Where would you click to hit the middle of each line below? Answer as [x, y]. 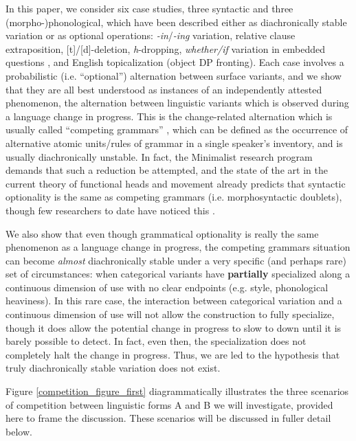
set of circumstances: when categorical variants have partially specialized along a [178, 274]
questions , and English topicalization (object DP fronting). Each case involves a [175, 62]
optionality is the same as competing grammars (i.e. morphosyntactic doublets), [174, 197]
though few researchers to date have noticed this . [110, 210]
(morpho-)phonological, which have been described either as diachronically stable [176, 22]
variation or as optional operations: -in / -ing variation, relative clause [151, 35]
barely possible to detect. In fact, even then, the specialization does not [156, 341]
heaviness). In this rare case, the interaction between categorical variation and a [174, 301]
